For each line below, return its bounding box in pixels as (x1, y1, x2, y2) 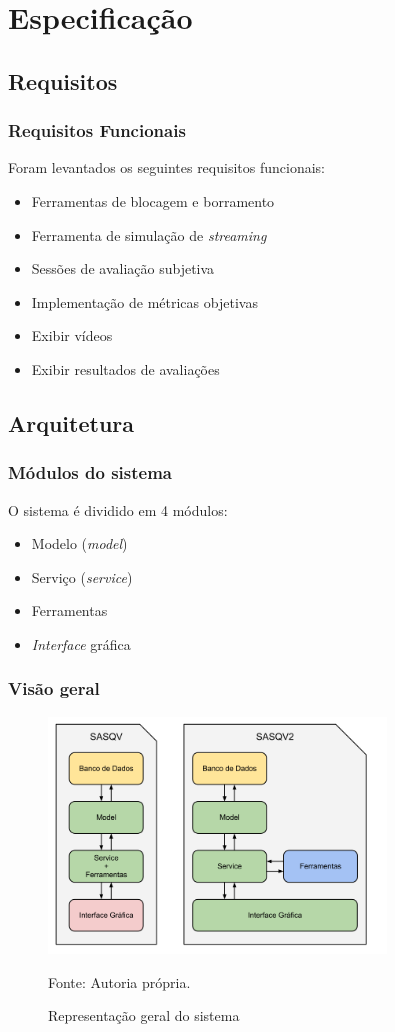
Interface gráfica (31, 633, 131, 654)
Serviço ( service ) (31, 566, 133, 587)
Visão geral (8, 676, 100, 701)
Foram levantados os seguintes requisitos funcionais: (8, 157, 325, 178)
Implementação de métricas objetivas (31, 291, 258, 312)
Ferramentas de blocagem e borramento (31, 190, 275, 211)
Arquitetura (8, 407, 135, 438)
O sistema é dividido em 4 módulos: (8, 499, 228, 520)
